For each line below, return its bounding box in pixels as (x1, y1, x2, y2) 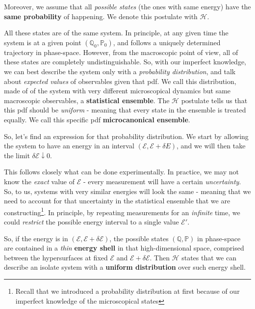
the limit (4, 150, 30, 160)
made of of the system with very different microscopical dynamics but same (4, 85, 231, 96)
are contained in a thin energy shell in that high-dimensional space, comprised (4, 243, 244, 253)
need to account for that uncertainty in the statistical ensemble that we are (4, 196, 230, 206)
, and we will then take (177, 140, 246, 151)
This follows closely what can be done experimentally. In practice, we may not (4, 167, 239, 177)
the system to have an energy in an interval (4, 140, 134, 151)
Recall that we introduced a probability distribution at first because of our (15, 285, 240, 296)
